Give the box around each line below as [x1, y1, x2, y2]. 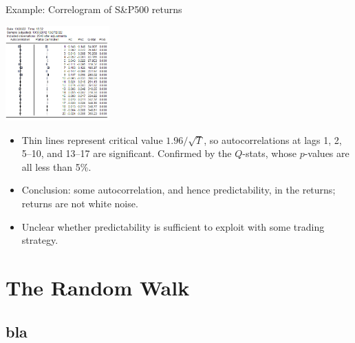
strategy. [21, 233, 58, 247]
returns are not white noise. [21, 196, 138, 211]
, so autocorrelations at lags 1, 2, [204, 132, 342, 147]
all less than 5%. [21, 159, 92, 174]
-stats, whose [242, 146, 297, 160]
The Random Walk [6, 273, 190, 301]
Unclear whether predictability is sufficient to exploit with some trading [21, 219, 325, 233]
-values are [304, 146, 349, 160]
